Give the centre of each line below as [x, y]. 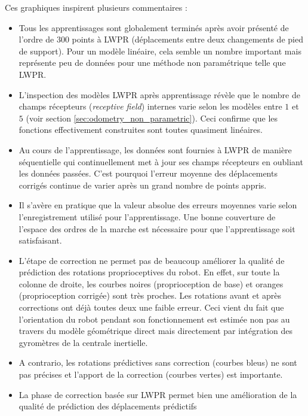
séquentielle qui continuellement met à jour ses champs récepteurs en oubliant [161, 161]
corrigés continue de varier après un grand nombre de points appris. [143, 185]
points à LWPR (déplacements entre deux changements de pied [187, 39]
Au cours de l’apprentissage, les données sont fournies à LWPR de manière [155, 149]
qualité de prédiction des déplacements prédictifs [108, 406]
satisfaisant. [40, 240]
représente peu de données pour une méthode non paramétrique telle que [152, 63]
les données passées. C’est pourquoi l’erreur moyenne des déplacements [148, 173]
